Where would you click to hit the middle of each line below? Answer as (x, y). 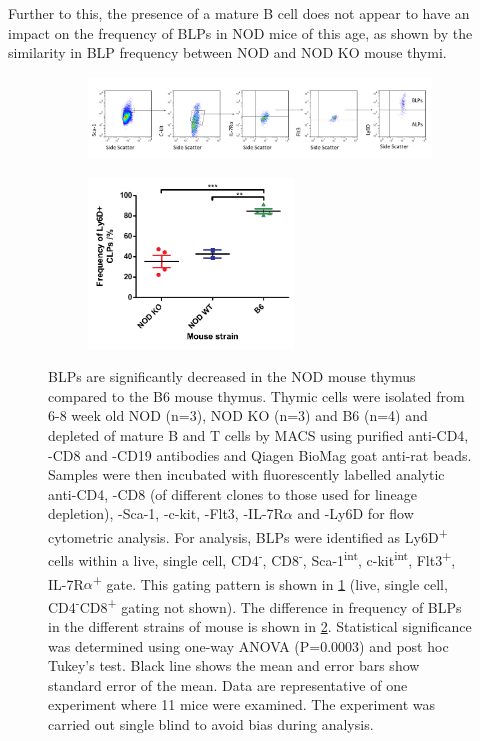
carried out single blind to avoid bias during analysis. (211, 724)
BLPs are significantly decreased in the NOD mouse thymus (232, 376)
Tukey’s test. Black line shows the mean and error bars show (234, 665)
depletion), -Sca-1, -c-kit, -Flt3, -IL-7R (166, 513)
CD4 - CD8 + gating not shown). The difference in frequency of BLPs (255, 605)
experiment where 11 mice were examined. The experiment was (242, 704)
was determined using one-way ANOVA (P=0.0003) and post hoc (248, 645)
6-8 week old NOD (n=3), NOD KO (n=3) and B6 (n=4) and (238, 415)
